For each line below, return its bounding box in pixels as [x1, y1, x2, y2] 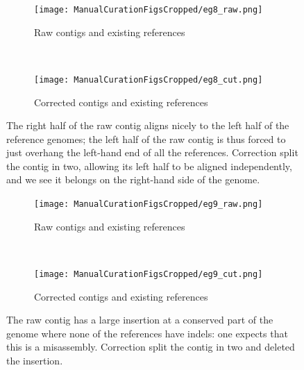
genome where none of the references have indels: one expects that [6, 326, 288, 340]
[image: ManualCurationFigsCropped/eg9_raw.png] [34, 199, 263, 210]
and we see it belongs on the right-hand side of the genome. [6, 172, 260, 187]
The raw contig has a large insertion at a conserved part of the [6, 312, 273, 327]
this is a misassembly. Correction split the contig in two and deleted [6, 339, 295, 354]
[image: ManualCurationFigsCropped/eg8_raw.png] [34, 5, 263, 15]
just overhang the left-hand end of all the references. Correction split [6, 145, 298, 160]
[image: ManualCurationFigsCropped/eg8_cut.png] [34, 74, 263, 85]
